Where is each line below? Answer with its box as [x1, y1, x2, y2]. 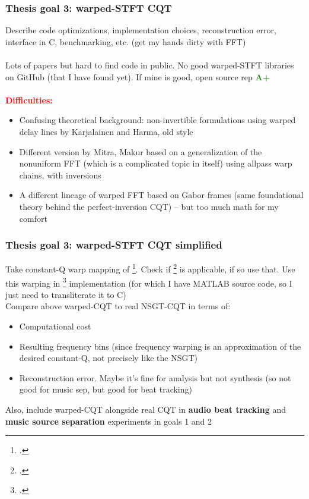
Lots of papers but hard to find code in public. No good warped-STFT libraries [5, 59, 294, 71]
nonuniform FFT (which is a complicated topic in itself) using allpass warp [19, 157, 292, 170]
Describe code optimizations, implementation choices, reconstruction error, [5, 24, 276, 36]
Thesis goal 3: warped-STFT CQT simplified [5, 237, 222, 252]
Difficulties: [5, 93, 53, 106]
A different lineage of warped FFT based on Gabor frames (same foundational [19, 189, 304, 201]
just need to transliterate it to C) [5, 288, 126, 300]
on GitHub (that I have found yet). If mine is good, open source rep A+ [5, 70, 270, 83]
